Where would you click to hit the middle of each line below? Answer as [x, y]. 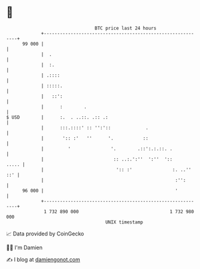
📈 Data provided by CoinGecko [45, 234]
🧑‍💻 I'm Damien [25, 247]
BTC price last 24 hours [126, 28]
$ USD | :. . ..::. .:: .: [57, 117]
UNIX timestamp [124, 222]
